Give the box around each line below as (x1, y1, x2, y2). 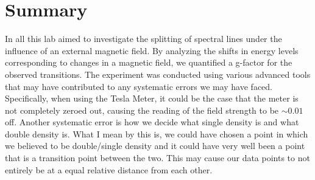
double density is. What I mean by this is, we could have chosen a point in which (5, 127, 308, 140)
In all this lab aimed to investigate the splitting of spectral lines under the (5, 32, 282, 45)
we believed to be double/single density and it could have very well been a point (5, 139, 305, 152)
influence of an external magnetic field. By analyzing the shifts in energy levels (5, 44, 299, 57)
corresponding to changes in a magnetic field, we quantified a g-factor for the (5, 56, 292, 69)
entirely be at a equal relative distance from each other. (5, 163, 213, 176)
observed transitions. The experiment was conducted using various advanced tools (5, 67, 311, 80)
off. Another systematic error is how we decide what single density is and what (5, 116, 299, 128)
